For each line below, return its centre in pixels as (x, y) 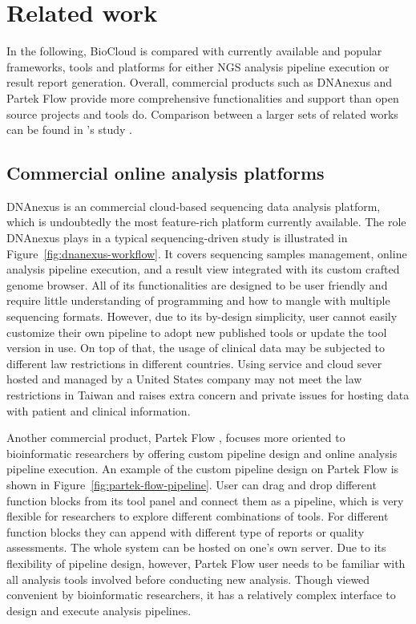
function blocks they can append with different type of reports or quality (186, 531)
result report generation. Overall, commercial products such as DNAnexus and (200, 82)
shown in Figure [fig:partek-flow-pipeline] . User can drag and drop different (192, 484)
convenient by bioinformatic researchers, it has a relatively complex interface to (201, 595)
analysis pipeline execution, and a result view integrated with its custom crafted (203, 269)
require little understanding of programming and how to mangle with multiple (198, 300)
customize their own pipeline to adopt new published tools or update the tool (197, 332)
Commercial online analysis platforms (166, 173)
